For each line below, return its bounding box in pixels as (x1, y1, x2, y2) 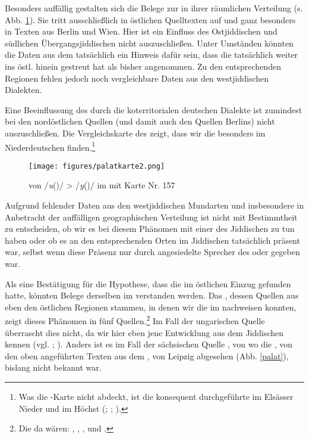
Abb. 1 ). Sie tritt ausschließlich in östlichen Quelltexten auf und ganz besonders (5, 13, 296, 26)
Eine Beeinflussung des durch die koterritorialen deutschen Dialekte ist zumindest (5, 103, 302, 116)
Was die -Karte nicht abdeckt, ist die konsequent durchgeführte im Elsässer (18, 390, 294, 402)
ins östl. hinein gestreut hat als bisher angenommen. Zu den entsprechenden (5, 60, 281, 72)
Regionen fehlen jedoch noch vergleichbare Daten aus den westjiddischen (5, 72, 269, 84)
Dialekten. (5, 83, 42, 96)
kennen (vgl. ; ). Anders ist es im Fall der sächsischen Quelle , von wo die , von (5, 338, 293, 350)
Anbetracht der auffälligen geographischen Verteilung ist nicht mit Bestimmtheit (5, 210, 298, 223)
